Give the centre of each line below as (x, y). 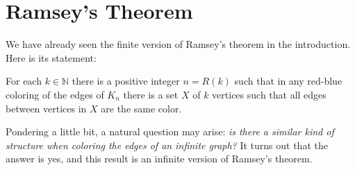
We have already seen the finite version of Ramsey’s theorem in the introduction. (178, 44)
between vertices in (46, 108)
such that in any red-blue (288, 81)
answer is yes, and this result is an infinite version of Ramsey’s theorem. (159, 159)
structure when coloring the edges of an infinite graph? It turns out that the (167, 145)
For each (24, 81)
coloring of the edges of (55, 94)
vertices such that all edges (269, 94)
